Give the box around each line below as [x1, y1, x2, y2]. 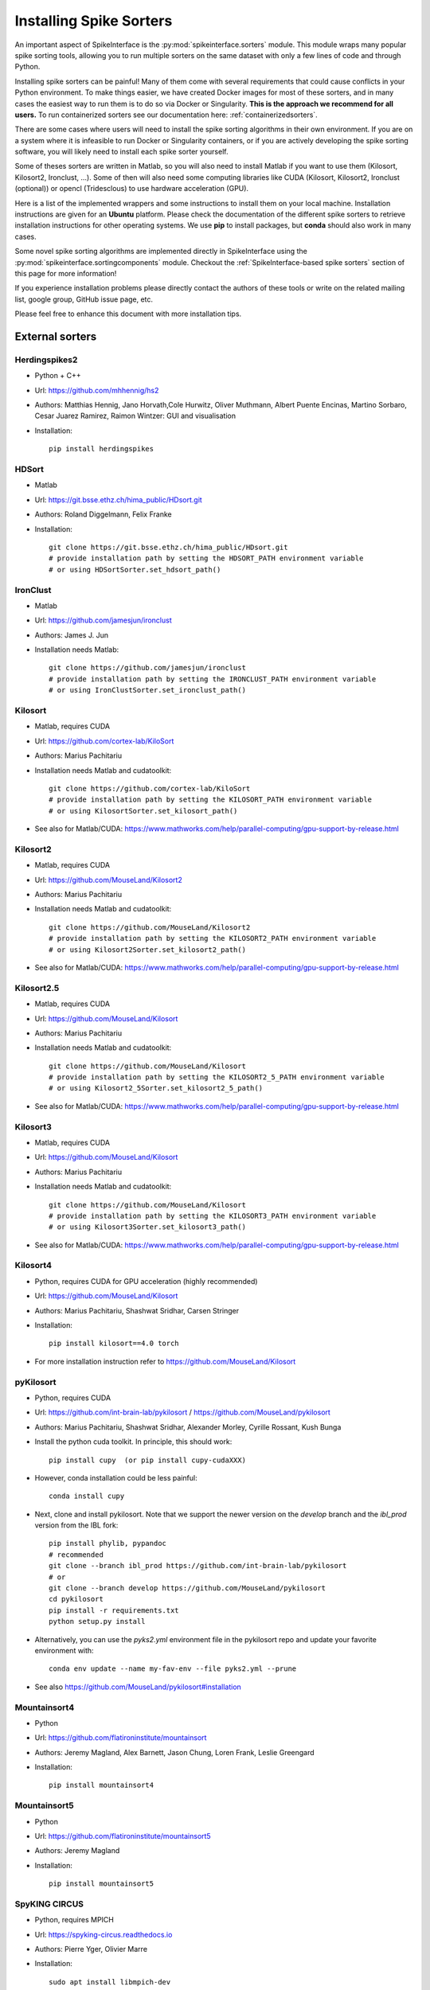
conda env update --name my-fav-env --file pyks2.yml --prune [49, 1664, 297, 1673]
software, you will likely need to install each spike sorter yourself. [14, 147, 229, 157]
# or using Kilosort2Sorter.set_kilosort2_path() [49, 945, 247, 954]
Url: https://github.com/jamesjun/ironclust [34, 615, 173, 625]
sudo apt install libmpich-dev [49, 1977, 171, 1986]
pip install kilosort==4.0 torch [49, 1339, 179, 1348]
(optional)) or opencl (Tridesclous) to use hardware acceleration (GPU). [14, 184, 249, 193]
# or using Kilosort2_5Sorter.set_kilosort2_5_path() [49, 1083, 263, 1093]
